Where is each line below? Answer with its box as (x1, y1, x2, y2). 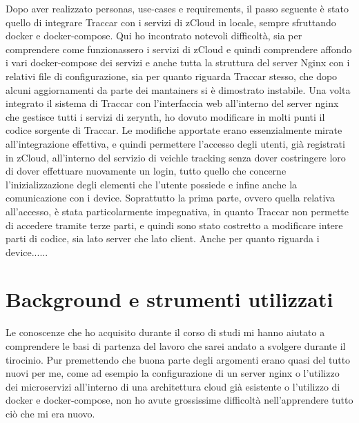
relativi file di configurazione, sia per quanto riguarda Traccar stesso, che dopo (6, 68, 338, 83)
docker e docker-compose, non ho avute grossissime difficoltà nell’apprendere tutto (6, 393, 353, 407)
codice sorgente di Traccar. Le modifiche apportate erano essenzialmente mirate (6, 123, 342, 137)
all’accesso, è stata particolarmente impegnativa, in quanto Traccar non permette (6, 204, 349, 218)
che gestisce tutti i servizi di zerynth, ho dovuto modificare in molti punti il (6, 109, 325, 124)
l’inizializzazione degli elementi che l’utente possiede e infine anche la (6, 177, 298, 191)
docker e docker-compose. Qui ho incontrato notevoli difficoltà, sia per (6, 28, 302, 43)
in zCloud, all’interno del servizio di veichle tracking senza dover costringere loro (6, 150, 346, 164)
